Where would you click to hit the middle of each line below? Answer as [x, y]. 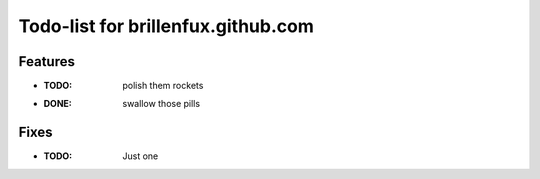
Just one [140, 156]
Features [46, 61]
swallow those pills [161, 104]
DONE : [57, 104]
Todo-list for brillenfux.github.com [166, 26]
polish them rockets [163, 86]
